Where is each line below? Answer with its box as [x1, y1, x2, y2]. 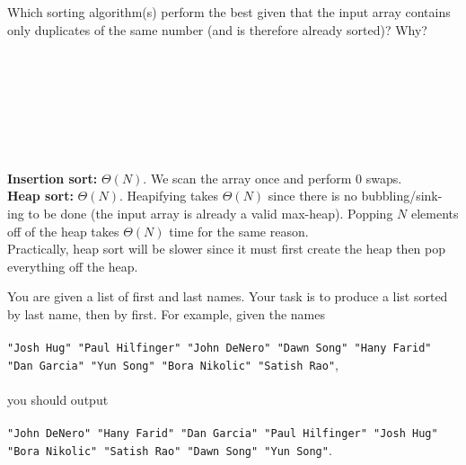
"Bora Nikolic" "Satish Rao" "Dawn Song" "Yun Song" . [7, 440, 332, 459]
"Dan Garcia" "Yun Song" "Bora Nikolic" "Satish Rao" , [7, 354, 339, 373]
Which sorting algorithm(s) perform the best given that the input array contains [7, 3, 451, 21]
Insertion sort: [7, 168, 98, 187]
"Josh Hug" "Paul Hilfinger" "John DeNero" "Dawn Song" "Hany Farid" [7, 342, 432, 355]
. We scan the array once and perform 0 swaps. [143, 168, 402, 187]
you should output [7, 390, 109, 408]
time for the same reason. [169, 221, 309, 240]
